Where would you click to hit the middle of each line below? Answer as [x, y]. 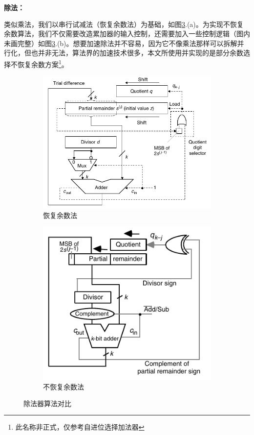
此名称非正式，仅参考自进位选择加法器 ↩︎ [80, 427]
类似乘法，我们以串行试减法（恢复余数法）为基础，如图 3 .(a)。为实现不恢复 [124, 24]
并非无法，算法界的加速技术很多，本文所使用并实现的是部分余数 [140, 53]
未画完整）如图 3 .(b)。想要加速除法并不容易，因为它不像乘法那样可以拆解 [121, 43]
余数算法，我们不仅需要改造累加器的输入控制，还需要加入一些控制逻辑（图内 [127, 34]
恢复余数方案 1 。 [43, 63]
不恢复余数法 [63, 387]
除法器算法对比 [47, 403]
